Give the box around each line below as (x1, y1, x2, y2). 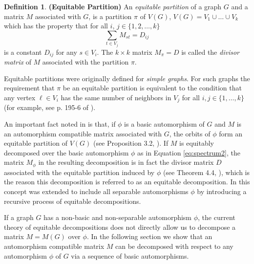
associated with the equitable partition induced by (4, 167, 155, 177)
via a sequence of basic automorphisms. (71, 250, 189, 261)
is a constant (4, 46, 42, 57)
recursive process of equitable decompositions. (4, 196, 141, 206)
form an (219, 128, 243, 138)
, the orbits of (169, 128, 211, 138)
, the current (198, 212, 235, 222)
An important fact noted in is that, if (4, 119, 116, 129)
